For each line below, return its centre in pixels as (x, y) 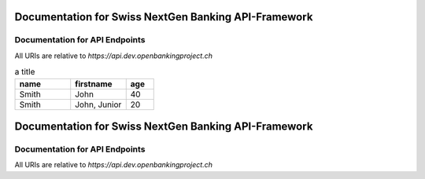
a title (25, 72)
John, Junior (98, 104)
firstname (94, 84)
